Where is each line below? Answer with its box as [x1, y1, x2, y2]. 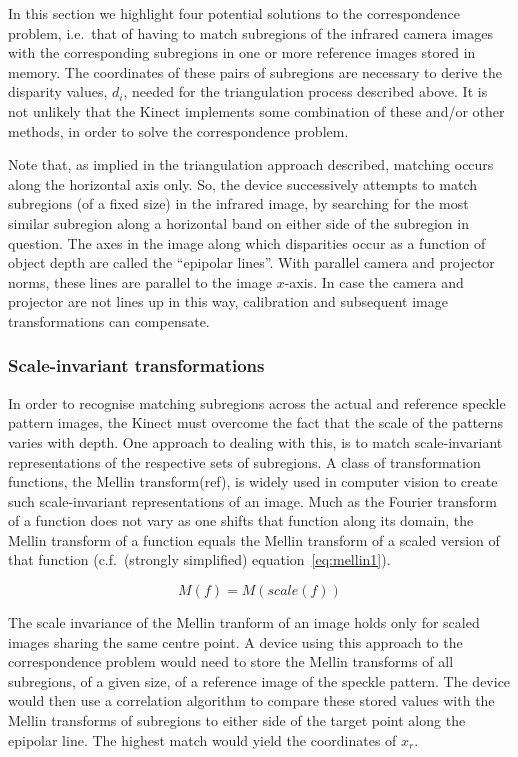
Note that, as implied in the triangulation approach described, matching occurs [8, 154, 494, 175]
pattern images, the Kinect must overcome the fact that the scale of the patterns [8, 412, 504, 433]
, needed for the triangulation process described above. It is [123, 81, 488, 102]
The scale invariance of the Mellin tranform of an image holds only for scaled [8, 612, 480, 633]
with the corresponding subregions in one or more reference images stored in [8, 42, 476, 63]
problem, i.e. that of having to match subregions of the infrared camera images [8, 22, 493, 43]
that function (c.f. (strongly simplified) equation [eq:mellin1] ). [8, 549, 391, 570]
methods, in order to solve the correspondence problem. [8, 120, 349, 141]
